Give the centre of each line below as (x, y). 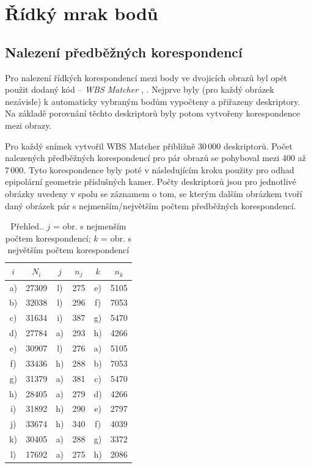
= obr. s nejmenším (90, 226)
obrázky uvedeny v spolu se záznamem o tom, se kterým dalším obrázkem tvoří (154, 193)
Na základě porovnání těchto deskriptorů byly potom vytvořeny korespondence (152, 113)
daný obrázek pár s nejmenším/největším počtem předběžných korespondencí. (151, 205)
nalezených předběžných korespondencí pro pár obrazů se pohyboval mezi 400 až (155, 158)
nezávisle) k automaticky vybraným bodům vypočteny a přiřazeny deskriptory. (153, 101)
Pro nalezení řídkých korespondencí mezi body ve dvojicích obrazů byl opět (146, 77)
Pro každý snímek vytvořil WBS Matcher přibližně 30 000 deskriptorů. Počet (149, 146)
